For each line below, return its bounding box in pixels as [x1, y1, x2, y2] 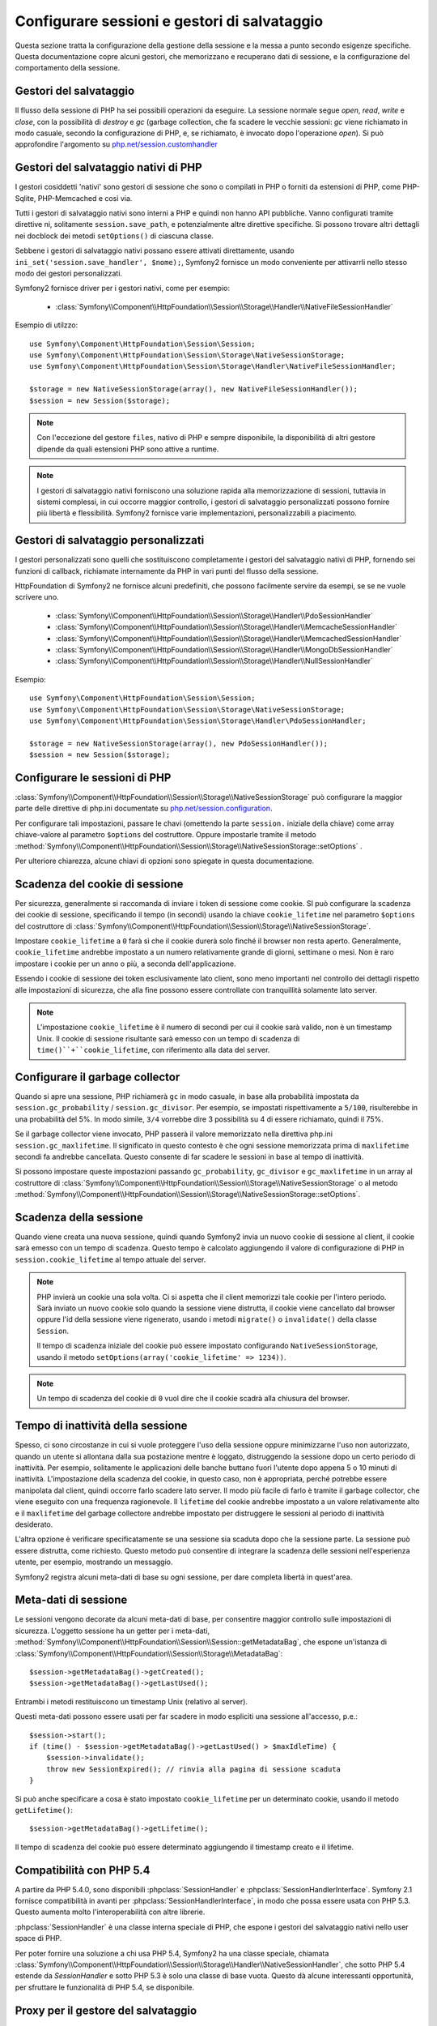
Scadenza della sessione [15, 1210, 143, 1224]
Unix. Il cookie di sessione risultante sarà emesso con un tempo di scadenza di [36, 1033, 300, 1043]
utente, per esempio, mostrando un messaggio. [15, 1557, 173, 1567]
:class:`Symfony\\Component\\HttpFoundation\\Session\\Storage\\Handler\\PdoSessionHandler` [55, 610, 374, 620]
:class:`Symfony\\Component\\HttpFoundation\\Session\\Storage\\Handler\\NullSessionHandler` [55, 656, 374, 666]
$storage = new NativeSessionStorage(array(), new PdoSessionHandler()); [29, 738, 329, 748]
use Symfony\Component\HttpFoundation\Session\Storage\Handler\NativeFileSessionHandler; [29, 361, 397, 371]
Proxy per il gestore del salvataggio [15, 2003, 197, 2017]
